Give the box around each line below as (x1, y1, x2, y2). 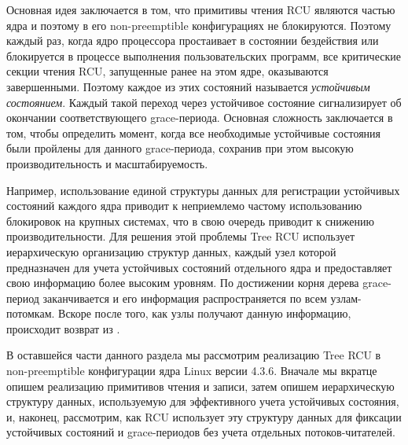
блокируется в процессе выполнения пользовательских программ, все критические (6, 47, 401, 64)
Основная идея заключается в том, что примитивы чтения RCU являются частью (6, 2, 395, 17)
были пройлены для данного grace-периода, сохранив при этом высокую (6, 140, 354, 156)
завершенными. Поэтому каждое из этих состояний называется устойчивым (6, 78, 370, 94)
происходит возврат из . (6, 320, 120, 337)
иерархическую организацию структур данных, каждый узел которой (6, 243, 336, 259)
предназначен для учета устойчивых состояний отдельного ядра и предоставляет (6, 259, 392, 275)
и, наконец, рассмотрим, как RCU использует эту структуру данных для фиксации (6, 408, 402, 425)
